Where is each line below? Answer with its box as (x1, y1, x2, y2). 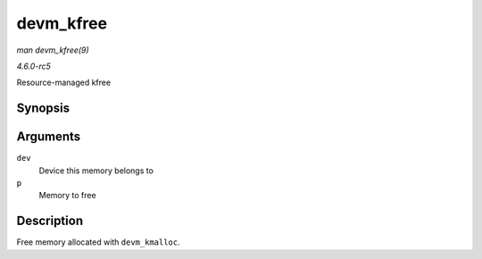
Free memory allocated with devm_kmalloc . (16, 237, 180, 247)
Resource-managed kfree (16, 77, 112, 88)
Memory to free (38, 190, 97, 201)
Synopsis (16, 101, 71, 116)
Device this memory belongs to (38, 165, 154, 176)
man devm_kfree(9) (16, 45, 89, 55)
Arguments (16, 129, 81, 145)
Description (16, 213, 84, 229)
